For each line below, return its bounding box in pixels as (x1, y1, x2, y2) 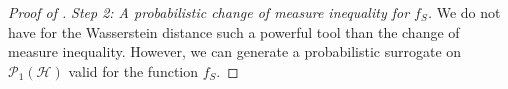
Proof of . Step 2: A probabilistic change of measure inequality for (8, 2, 410, 22)
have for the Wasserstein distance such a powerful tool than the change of (8, 21, 460, 42)
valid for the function (68, 60, 198, 81)
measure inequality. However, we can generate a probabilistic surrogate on (8, 41, 462, 62)
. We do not (427, 2, 501, 22)
